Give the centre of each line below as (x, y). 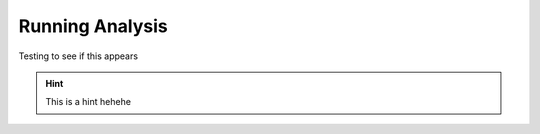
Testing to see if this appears (78, 56)
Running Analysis (93, 26)
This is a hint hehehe (88, 102)
